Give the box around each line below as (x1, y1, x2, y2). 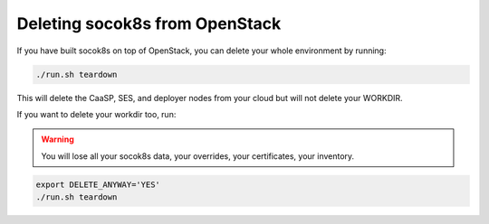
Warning (41, 134, 74, 145)
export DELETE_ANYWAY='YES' (35, 179, 160, 190)
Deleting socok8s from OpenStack (16, 14, 282, 33)
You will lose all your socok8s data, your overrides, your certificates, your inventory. (41, 150, 355, 162)
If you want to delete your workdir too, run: (16, 108, 177, 119)
